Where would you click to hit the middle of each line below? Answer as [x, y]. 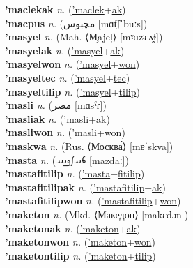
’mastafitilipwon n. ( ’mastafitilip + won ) [93, 201]
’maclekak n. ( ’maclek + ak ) [65, 9]
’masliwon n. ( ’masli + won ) [65, 132]
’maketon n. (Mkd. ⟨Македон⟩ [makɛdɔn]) [97, 214]
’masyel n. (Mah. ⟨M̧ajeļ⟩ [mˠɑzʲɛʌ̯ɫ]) [84, 37]
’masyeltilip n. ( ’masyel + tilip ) [72, 91]
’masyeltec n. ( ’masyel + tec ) [68, 77]
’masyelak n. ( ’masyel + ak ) [65, 50]
